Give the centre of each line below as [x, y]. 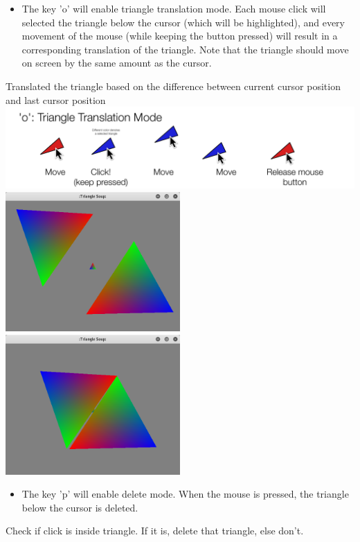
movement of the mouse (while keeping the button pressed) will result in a [180, 36]
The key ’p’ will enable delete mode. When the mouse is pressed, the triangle [185, 494]
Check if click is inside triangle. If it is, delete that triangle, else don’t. [155, 531]
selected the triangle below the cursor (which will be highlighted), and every [183, 22]
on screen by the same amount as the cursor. [117, 63]
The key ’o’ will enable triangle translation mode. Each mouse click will [174, 8]
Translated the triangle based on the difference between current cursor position [173, 86]
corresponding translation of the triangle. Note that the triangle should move [185, 49]
